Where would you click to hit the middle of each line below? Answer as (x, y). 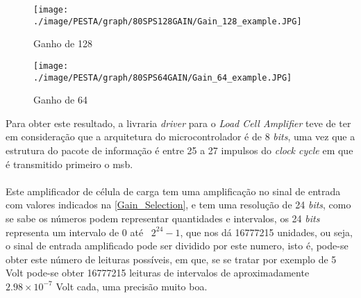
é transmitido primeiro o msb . (69, 164)
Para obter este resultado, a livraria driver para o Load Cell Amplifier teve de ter (178, 123)
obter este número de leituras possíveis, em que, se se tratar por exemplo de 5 (171, 259)
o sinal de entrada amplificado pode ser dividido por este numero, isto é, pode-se (177, 246)
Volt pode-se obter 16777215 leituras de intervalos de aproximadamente (158, 273)
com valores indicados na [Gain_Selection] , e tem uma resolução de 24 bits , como (178, 205)
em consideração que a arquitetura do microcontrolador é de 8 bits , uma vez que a (180, 136)
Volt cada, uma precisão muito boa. (132, 286)
